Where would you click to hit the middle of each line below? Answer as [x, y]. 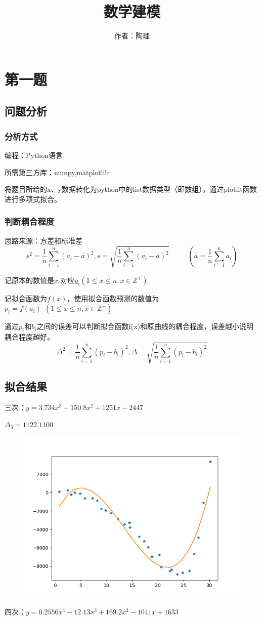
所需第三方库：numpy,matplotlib [57, 172]
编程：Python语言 [34, 155]
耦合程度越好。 [29, 337]
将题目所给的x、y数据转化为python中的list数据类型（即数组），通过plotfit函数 [131, 189]
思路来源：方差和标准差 [43, 240]
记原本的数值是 [29, 280]
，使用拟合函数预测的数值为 [113, 298]
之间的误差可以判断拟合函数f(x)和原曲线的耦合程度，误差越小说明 [145, 326]
